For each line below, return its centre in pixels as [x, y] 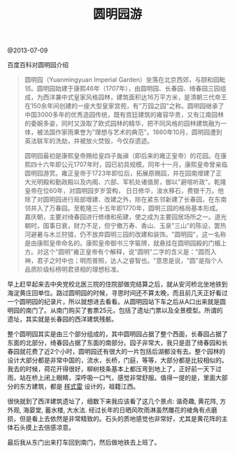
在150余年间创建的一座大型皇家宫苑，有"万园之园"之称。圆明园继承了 [124, 106]
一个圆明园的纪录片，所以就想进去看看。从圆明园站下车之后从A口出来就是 [114, 302]
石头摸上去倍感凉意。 [44, 428]
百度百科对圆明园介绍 [38, 65]
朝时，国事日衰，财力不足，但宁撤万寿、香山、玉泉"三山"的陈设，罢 [122, 226]
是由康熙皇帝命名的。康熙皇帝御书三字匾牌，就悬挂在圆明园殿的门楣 [122, 243]
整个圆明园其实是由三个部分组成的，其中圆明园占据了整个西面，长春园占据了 [117, 334]
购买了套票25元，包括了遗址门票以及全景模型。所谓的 [145, 310]
